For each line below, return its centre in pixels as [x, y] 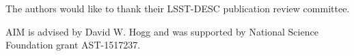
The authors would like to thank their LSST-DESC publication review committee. [178, 8]
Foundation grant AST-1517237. [73, 45]
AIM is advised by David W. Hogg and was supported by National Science [162, 31]
